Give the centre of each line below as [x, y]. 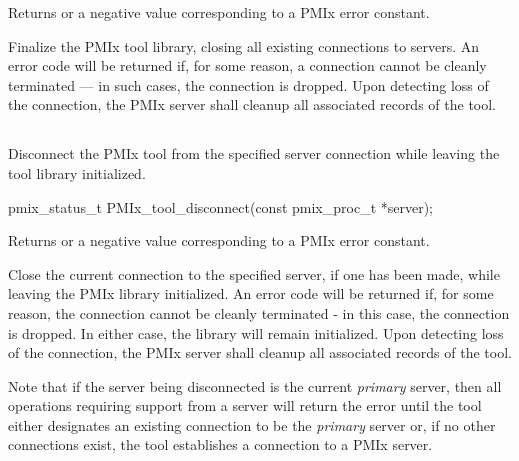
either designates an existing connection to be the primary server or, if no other [252, 424]
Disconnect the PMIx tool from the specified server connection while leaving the [254, 153]
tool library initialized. [77, 172]
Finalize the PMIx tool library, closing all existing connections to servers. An [244, 45]
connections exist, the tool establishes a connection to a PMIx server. [220, 444]
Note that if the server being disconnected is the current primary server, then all [255, 385]
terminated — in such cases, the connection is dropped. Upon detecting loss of [248, 84]
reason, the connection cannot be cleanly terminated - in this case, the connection [259, 312]
